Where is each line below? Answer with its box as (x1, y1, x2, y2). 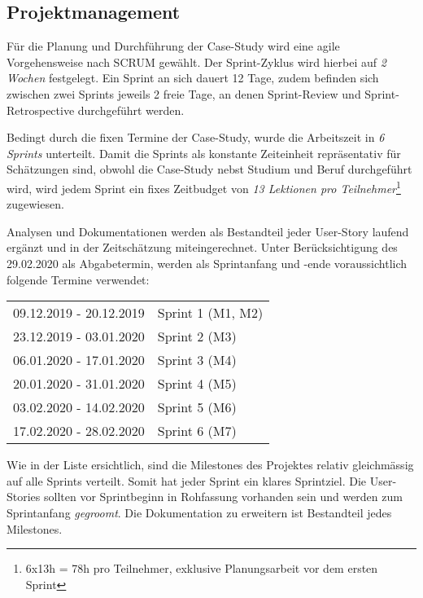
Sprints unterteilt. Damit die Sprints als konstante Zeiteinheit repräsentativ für (7, 144, 401, 161)
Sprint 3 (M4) (157, 350, 237, 370)
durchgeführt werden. (77, 101, 185, 118)
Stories (7, 488, 41, 505)
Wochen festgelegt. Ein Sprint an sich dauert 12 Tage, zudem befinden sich (7, 69, 379, 86)
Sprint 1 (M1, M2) (157, 303, 264, 323)
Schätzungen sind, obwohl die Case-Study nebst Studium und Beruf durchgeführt (7, 160, 412, 178)
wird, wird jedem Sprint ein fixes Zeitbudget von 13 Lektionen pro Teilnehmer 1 (7, 177, 401, 196)
